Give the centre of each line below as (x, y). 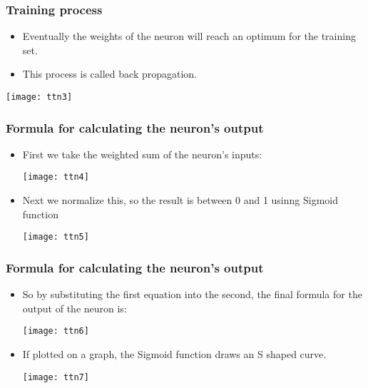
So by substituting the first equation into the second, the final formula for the (192, 294)
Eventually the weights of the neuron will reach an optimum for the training (189, 36)
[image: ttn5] (56, 237)
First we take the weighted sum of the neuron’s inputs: (142, 154)
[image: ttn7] (56, 377)
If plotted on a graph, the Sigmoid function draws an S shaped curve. (174, 354)
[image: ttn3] (39, 97)
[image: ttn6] (56, 331)
